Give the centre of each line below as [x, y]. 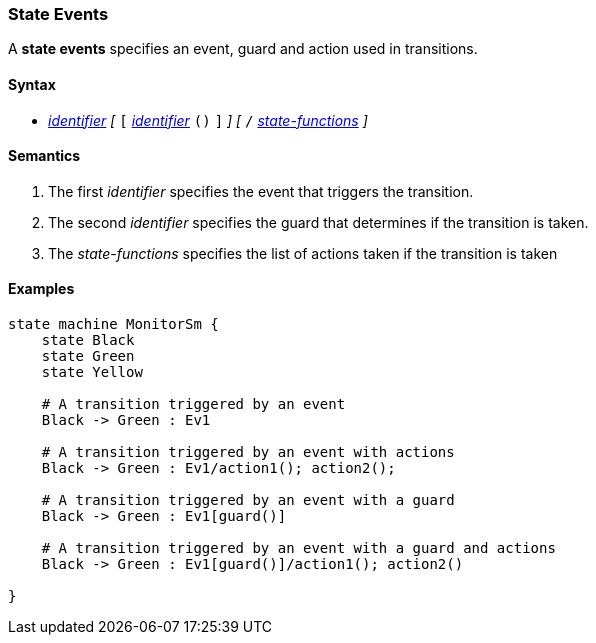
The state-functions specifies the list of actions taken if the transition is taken [303, 253]
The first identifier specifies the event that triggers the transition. [261, 191]
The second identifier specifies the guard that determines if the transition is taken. [318, 222]
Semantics [44, 156]
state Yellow [92, 372]
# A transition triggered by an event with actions [248, 452]
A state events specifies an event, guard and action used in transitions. [243, 49]
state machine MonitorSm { [113, 324]
